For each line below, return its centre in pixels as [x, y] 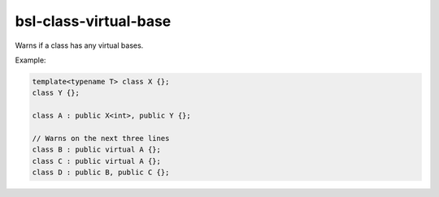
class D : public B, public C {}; [101, 173]
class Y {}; [56, 93]
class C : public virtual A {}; [97, 161]
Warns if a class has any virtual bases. [79, 45]
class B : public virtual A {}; [97, 150]
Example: [30, 60]
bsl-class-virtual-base [93, 21]
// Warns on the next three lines [101, 138]
